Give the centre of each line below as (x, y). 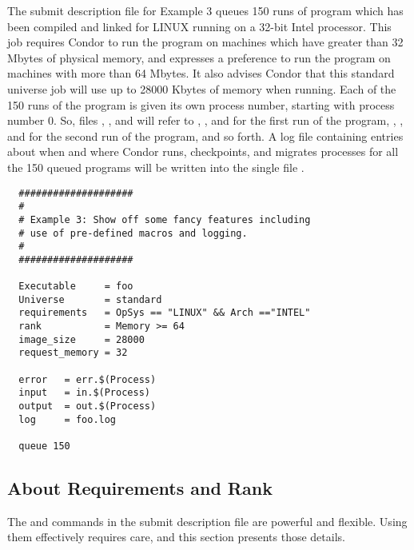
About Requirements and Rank (140, 488)
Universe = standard (90, 299)
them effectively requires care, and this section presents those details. (176, 537)
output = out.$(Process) (88, 407)
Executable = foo (76, 287)
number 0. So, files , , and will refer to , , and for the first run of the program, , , (205, 120)
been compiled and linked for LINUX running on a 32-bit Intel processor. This (199, 26)
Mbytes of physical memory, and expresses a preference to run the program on (199, 57)
